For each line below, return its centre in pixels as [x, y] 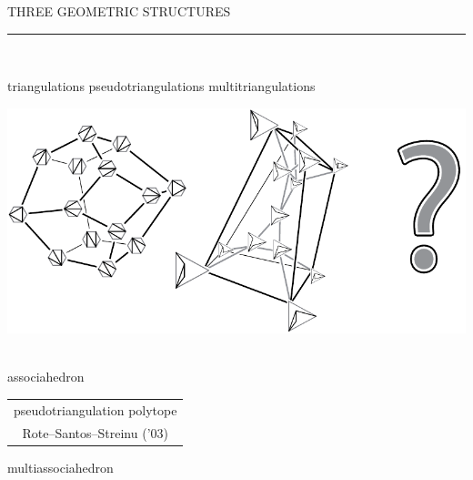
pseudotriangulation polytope [96, 409]
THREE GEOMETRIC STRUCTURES [119, 11]
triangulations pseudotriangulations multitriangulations [161, 86]
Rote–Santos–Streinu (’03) [95, 432]
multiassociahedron [60, 467]
